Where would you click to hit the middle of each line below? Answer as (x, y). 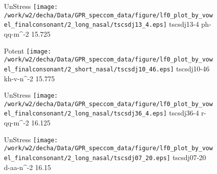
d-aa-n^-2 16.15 (27, 167)
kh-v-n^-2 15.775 (29, 78)
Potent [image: (28, 50)
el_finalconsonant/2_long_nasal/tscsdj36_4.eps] (86, 114)
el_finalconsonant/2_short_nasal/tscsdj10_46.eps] (89, 69)
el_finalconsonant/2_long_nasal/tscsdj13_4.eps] (86, 25)
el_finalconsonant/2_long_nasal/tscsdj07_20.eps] (87, 158)
